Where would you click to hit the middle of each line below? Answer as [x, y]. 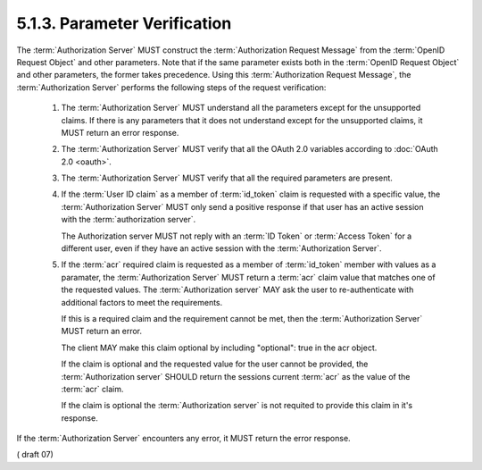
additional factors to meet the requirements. [142, 302]
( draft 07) [35, 455]
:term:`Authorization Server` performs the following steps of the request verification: [171, 87]
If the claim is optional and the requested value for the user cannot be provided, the [215, 364]
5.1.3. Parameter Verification [124, 23]
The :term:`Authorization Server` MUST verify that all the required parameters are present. [227, 178]
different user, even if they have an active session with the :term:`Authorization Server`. [222, 248]
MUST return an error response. [120, 132]
